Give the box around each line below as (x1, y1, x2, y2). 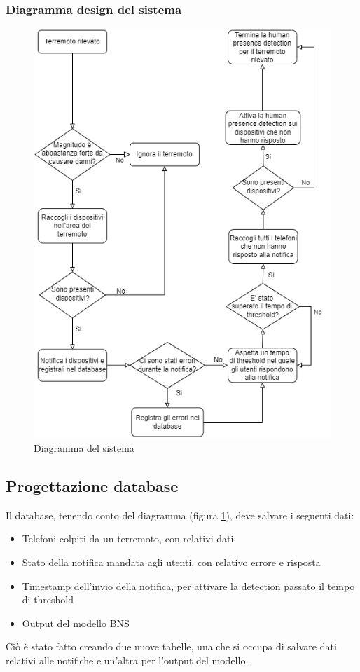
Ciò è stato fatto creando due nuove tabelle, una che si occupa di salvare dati (6, 639, 337, 654)
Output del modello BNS (22, 615, 130, 630)
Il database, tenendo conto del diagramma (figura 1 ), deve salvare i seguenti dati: (6, 507, 354, 522)
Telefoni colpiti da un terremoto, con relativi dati (22, 531, 234, 546)
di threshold (22, 592, 74, 607)
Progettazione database (6, 475, 179, 497)
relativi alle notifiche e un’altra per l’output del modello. (6, 652, 249, 667)
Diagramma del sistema (34, 441, 134, 455)
